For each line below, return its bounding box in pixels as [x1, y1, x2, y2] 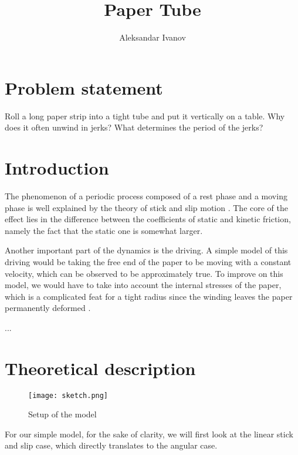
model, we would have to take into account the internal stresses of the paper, [5, 279, 282, 291]
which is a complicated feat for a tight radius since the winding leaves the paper [5, 290, 293, 302]
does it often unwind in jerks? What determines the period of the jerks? [5, 121, 263, 133]
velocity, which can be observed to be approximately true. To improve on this [5, 267, 283, 279]
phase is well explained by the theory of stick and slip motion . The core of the [5, 201, 288, 213]
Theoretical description [5, 356, 196, 380]
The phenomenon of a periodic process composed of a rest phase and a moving [5, 189, 287, 202]
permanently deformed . [5, 302, 91, 314]
